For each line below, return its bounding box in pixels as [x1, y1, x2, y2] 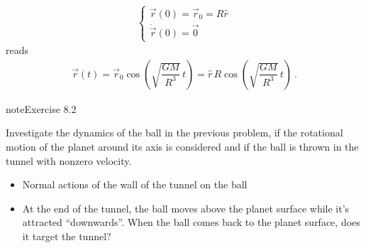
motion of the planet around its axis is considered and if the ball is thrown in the [6, 139, 359, 154]
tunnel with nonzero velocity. [6, 153, 132, 168]
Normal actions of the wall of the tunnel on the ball [22, 177, 248, 192]
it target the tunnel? [22, 229, 111, 244]
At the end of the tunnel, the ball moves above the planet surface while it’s [22, 200, 350, 215]
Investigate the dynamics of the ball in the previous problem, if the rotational [6, 125, 343, 140]
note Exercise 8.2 [6, 101, 77, 116]
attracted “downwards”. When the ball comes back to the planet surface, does [22, 215, 360, 230]
